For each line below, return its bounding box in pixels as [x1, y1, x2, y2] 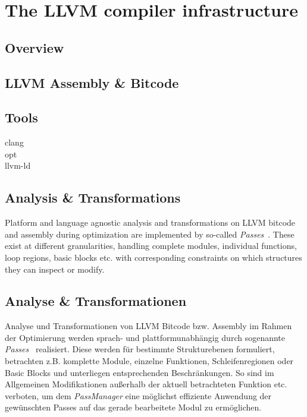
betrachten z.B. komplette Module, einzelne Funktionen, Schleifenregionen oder [5, 355, 294, 367]
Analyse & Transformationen [5, 292, 187, 310]
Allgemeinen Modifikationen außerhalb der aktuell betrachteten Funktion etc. [5, 378, 287, 390]
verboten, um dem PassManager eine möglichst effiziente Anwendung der [5, 389, 272, 402]
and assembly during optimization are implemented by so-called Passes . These [5, 228, 295, 240]
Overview [5, 38, 64, 56]
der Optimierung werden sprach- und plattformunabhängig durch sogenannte [5, 331, 286, 343]
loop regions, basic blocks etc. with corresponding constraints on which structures [5, 251, 302, 263]
